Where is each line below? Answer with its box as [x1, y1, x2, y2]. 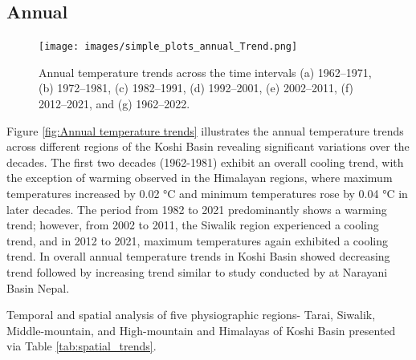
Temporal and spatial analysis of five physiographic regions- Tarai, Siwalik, [6, 306, 376, 323]
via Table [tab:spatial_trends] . [6, 338, 157, 354]
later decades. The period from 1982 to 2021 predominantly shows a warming [6, 200, 387, 217]
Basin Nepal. [6, 279, 70, 296]
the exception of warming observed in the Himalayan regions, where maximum [6, 169, 393, 186]
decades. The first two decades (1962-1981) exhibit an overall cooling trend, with [6, 153, 404, 170]
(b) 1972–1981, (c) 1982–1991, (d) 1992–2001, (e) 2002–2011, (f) [39, 79, 353, 96]
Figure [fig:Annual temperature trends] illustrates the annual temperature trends [6, 122, 404, 139]
